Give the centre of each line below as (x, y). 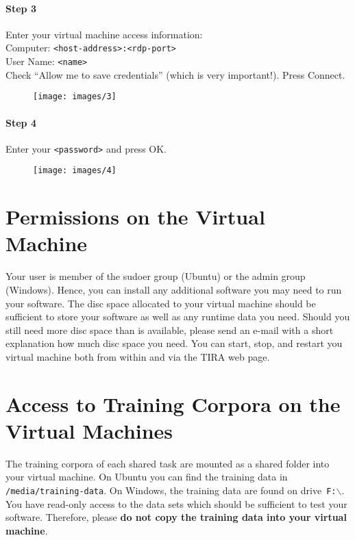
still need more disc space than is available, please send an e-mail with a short (170, 330)
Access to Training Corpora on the (173, 403)
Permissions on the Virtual (135, 217)
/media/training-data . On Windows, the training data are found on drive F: (171, 490)
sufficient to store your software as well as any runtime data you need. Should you (178, 317)
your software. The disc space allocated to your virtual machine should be (161, 303)
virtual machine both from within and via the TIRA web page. (138, 356)
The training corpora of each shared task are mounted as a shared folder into (168, 463)
